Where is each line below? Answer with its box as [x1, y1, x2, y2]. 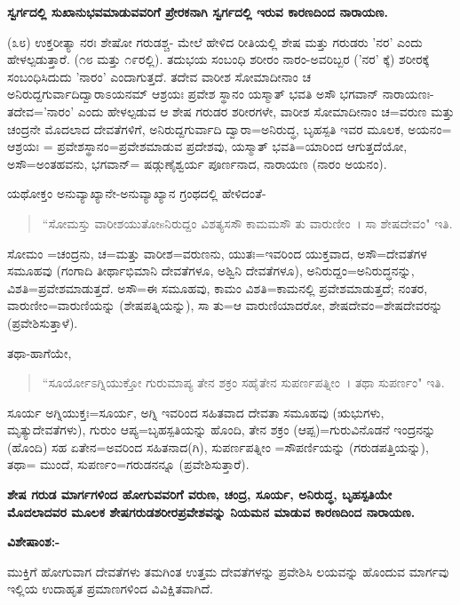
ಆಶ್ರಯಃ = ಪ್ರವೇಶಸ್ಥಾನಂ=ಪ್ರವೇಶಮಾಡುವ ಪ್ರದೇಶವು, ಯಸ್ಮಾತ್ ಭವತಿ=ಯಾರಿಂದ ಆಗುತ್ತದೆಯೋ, [7, 137, 408, 155]
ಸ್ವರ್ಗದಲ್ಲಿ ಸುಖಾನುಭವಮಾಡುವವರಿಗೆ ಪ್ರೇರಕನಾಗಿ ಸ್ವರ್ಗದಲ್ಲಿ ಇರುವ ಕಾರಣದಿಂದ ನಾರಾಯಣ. [7, 3, 388, 20]
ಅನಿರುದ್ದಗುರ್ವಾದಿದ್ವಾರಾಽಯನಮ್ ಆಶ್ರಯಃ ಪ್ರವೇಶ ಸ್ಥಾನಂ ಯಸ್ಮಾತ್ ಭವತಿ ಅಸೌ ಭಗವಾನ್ [7, 84, 378, 103]
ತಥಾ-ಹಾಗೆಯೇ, [7, 343, 72, 362]
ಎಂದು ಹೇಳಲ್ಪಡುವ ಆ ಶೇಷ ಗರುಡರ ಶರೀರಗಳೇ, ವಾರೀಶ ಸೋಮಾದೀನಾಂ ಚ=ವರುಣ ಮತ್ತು [77, 101, 455, 120]
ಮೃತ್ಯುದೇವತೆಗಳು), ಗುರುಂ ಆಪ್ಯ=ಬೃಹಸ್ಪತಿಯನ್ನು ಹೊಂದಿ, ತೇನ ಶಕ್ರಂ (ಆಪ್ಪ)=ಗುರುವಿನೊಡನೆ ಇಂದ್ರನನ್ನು [7, 420, 436, 439]
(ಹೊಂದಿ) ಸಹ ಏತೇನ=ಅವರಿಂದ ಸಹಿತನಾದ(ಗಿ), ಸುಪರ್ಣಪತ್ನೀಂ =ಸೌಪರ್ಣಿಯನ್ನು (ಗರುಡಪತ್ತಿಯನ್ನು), [7, 437, 429, 456]
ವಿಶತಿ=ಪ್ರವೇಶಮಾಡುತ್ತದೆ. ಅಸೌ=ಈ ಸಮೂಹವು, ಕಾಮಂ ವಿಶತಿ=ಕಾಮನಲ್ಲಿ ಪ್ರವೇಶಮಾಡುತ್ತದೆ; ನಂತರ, [7, 278, 428, 297]
